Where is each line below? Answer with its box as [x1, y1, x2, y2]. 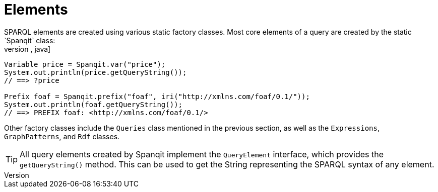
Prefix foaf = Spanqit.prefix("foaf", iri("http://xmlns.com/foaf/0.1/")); [4, 92, 310, 101]
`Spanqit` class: [4, 36, 55, 45]
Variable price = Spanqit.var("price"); [4, 60, 166, 68]
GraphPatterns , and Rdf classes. [4, 132, 120, 141]
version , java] [4, 44, 51, 53]
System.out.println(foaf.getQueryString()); [4, 100, 183, 109]
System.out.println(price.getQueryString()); [4, 68, 187, 76]
